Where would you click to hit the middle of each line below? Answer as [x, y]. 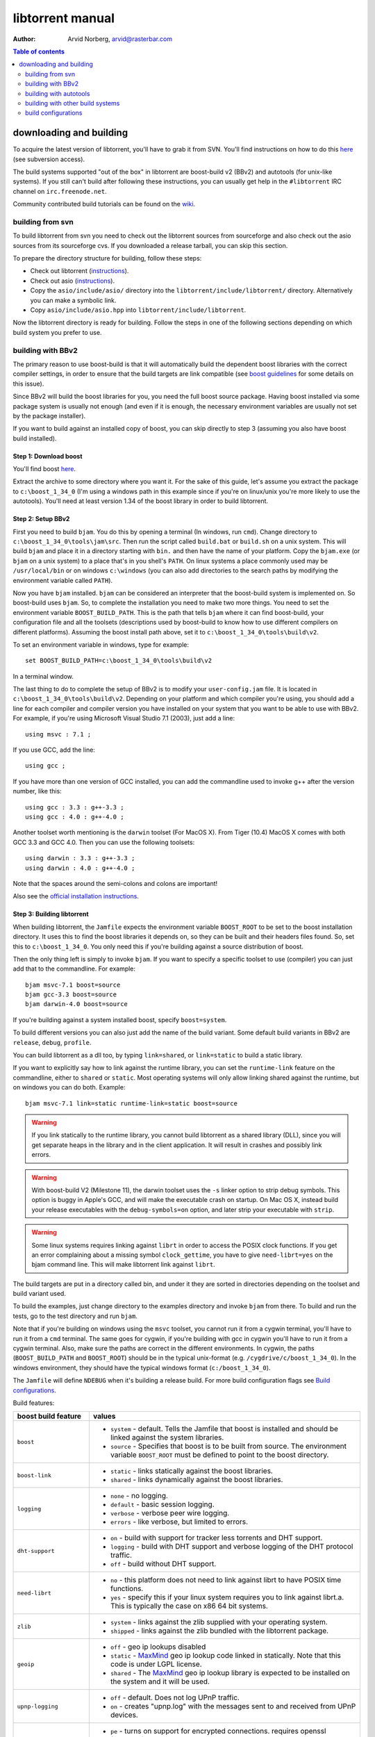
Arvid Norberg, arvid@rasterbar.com [120, 39]
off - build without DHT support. [163, 1564]
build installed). [35, 438]
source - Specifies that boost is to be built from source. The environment [228, 1447]
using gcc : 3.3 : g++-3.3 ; [75, 807]
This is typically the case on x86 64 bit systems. [189, 1606]
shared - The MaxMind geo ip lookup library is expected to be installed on [230, 1673]
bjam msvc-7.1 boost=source [73, 985]
